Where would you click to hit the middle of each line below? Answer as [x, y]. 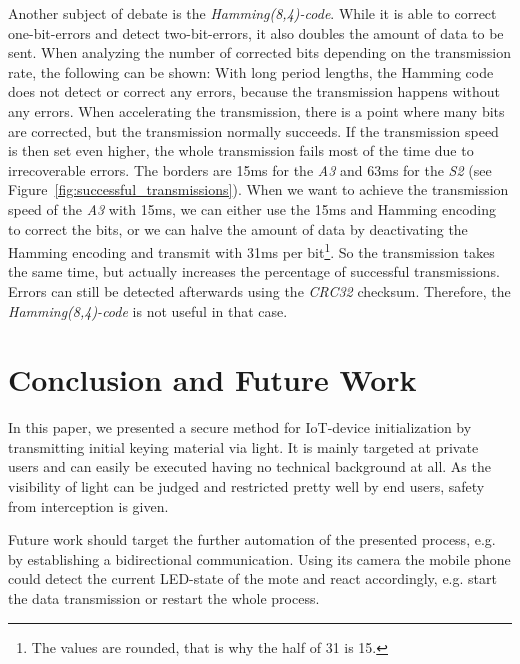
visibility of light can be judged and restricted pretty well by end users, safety [246, 486]
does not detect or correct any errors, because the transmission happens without [254, 91]
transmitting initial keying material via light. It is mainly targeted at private [243, 446]
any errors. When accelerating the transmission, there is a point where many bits [256, 110]
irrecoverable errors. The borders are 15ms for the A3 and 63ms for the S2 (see [250, 169]
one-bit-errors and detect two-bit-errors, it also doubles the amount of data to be [256, 32]
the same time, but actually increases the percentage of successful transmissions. [254, 271]
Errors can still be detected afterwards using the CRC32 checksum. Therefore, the [259, 290]
